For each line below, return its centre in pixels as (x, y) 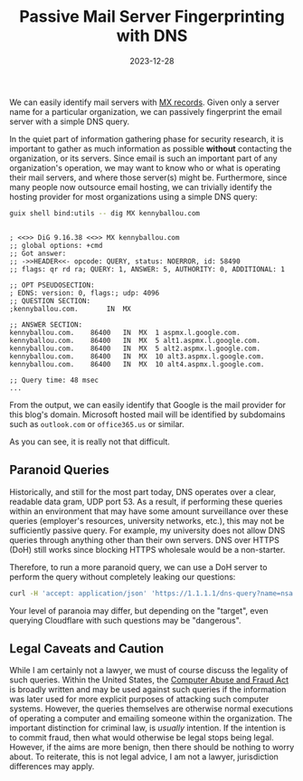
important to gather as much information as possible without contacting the (151, 148)
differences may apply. (52, 767)
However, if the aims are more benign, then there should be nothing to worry (152, 748)
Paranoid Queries (60, 470)
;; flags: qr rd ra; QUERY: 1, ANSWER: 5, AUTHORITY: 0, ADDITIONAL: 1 (147, 269)
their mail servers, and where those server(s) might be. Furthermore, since (148, 177)
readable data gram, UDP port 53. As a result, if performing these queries (146, 501)
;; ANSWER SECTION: (46, 324)
